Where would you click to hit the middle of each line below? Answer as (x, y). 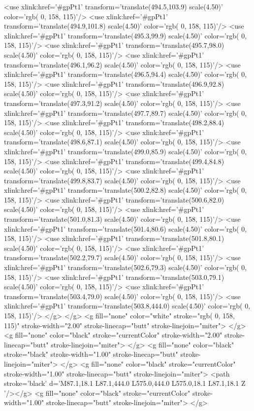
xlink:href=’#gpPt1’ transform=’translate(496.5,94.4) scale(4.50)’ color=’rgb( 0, (126, 74)
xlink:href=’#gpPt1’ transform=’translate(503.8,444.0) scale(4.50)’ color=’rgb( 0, (127, 306)
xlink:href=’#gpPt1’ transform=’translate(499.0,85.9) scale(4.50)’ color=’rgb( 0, (126, 151)
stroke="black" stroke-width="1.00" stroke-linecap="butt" (91, 354)
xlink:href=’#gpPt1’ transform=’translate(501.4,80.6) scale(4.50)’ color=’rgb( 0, (126, 228)
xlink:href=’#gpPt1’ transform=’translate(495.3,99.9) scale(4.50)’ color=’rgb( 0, (126, 35)
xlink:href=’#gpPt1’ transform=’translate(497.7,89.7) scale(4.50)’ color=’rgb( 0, (126, 113)
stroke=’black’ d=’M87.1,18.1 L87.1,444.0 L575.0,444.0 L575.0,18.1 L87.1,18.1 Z (125, 383)
